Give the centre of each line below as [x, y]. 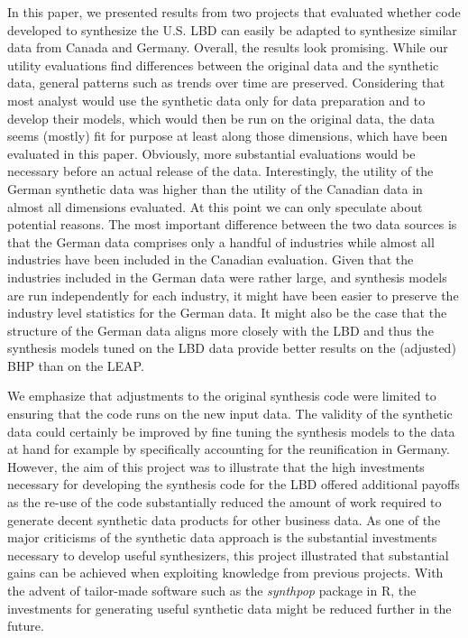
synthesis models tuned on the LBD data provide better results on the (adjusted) [232, 348]
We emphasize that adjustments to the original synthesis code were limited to [222, 396]
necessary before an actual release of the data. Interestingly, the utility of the [220, 171]
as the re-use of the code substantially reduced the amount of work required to [225, 502]
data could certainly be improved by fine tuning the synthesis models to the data [231, 431]
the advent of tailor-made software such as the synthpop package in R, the [212, 590]
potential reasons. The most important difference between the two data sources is [232, 224]
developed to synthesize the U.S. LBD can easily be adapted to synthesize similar [232, 29]
